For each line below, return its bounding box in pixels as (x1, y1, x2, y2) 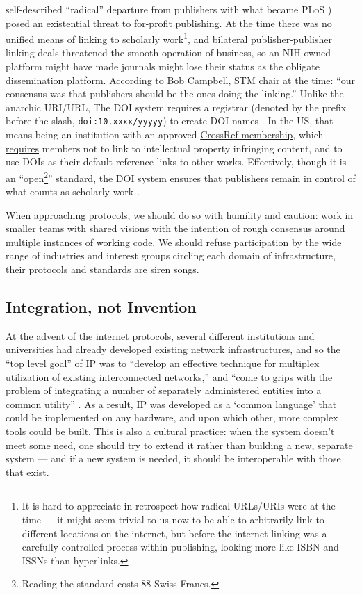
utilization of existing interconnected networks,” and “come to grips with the (6, 369, 333, 384)
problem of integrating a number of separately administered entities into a (6, 383, 322, 398)
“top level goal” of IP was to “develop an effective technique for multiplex (6, 356, 320, 370)
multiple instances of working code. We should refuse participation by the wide (6, 234, 342, 249)
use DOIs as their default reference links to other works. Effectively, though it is (6, 154, 347, 169)
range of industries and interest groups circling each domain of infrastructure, (6, 248, 336, 263)
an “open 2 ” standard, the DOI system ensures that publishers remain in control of (6, 168, 356, 185)
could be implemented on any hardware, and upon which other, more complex (6, 410, 338, 425)
